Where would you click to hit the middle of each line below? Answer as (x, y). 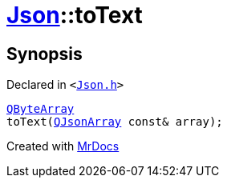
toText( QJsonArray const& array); (115, 122)
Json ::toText (75, 15)
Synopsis (45, 54)
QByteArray (41, 109)
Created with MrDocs (63, 146)
